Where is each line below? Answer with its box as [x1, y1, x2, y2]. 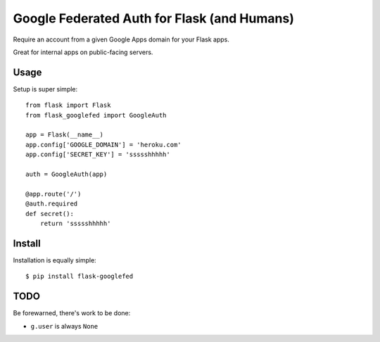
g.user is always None [30, 322, 99, 330]
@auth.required [25, 200, 78, 208]
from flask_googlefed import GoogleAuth [25, 111, 167, 119]
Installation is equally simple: [13, 255, 96, 264]
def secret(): [25, 210, 74, 217]
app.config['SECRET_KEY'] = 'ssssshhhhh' [25, 151, 170, 158]
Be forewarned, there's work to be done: [13, 309, 131, 317]
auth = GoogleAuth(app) [25, 170, 108, 178]
